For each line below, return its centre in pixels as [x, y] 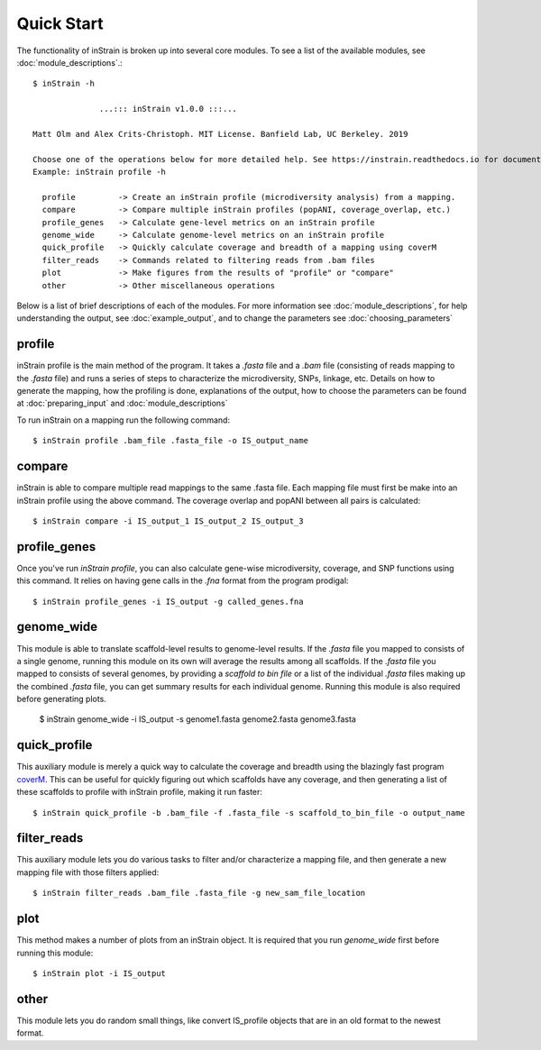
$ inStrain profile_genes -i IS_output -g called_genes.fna [168, 601]
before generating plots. [62, 699]
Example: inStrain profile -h [100, 172]
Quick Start [60, 23]
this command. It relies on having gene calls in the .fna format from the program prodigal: [183, 580]
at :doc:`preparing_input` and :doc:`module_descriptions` [123, 403]
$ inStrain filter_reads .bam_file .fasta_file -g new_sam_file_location [199, 893]
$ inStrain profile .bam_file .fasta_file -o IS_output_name [170, 441]
